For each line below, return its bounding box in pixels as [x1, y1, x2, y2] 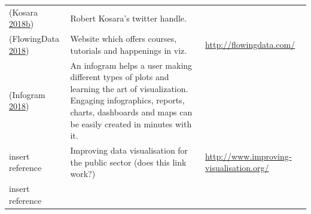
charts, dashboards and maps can [70, 106, 193, 118]
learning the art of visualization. [70, 82, 188, 94]
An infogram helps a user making [70, 59, 193, 71]
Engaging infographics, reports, [70, 94, 185, 106]
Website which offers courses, [70, 32, 177, 45]
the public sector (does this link [70, 155, 187, 168]
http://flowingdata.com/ [205, 38, 295, 50]
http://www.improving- [205, 149, 292, 162]
